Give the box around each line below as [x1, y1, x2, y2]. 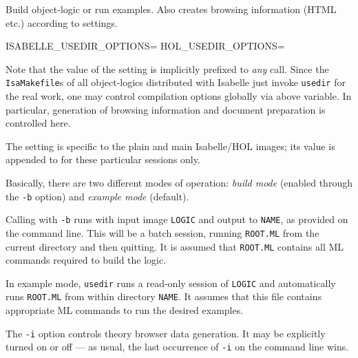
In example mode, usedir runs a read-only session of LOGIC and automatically [6, 275, 336, 290]
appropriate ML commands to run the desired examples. [6, 303, 244, 317]
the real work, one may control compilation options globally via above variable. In [6, 89, 352, 103]
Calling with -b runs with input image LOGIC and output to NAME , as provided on [6, 212, 348, 227]
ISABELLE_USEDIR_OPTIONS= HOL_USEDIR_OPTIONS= [6, 39, 285, 53]
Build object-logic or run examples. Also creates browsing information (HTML [6, 2, 337, 16]
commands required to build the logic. [6, 253, 167, 267]
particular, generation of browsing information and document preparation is [6, 102, 326, 116]
